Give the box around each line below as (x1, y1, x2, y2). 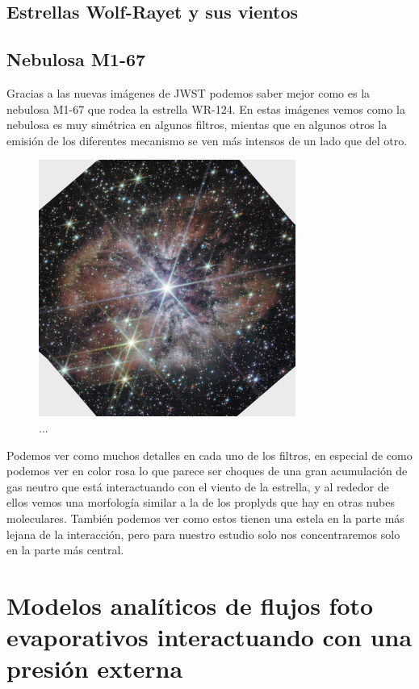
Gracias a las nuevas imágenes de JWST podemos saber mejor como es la (6, 84, 371, 101)
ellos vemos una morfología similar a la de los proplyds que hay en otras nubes (6, 494, 395, 511)
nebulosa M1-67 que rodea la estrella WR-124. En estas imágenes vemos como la (6, 100, 405, 117)
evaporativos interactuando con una (6, 620, 413, 654)
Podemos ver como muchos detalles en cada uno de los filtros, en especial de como (6, 446, 413, 463)
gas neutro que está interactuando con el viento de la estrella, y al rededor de (6, 478, 389, 495)
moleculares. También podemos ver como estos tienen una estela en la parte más (6, 509, 404, 526)
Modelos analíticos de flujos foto (6, 588, 374, 621)
